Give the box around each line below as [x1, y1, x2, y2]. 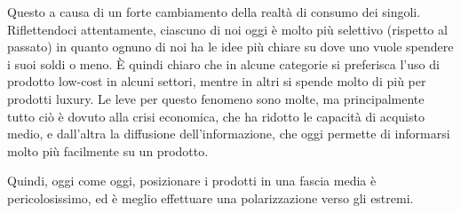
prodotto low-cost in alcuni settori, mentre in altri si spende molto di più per [7, 72, 426, 91]
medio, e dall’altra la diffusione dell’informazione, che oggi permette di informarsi [7, 124, 450, 143]
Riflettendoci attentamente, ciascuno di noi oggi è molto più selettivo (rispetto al [7, 20, 448, 38]
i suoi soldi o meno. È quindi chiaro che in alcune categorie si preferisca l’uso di [7, 54, 440, 73]
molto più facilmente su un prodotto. [7, 141, 209, 160]
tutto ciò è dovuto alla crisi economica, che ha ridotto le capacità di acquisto [7, 106, 425, 125]
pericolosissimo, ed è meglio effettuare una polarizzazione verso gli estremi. [7, 188, 414, 207]
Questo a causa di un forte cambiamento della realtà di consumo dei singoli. [7, 3, 421, 20]
